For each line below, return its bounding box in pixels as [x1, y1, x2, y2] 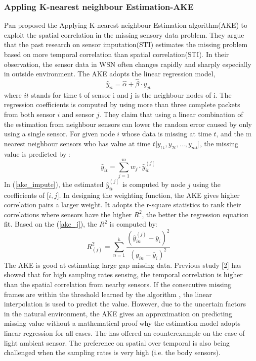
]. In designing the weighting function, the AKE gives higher [57, 189, 240, 200]
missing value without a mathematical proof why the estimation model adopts [4, 318, 241, 328]
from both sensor [4, 109, 55, 119]
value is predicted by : [4, 148, 71, 159]
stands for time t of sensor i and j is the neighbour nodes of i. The [31, 89, 232, 100]
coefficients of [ [4, 189, 49, 200]
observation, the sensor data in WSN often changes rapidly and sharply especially [4, 59, 252, 69]
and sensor [62, 109, 94, 119]
